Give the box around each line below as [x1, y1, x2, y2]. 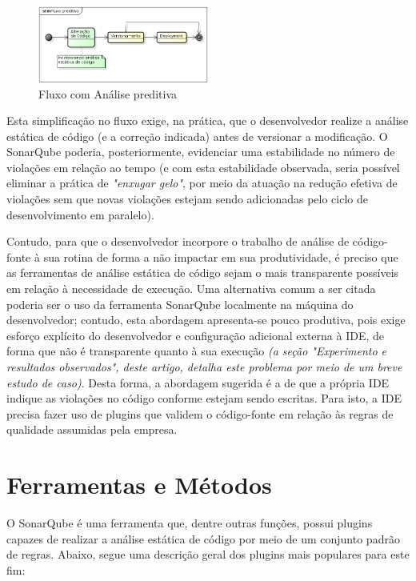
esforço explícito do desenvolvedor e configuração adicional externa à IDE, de [6, 327, 385, 343]
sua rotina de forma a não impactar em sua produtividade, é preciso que [43, 248, 398, 265]
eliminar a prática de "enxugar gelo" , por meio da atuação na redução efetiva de [6, 174, 398, 191]
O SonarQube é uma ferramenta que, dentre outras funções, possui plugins [6, 515, 373, 531]
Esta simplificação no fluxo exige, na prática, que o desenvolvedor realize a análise [6, 112, 409, 129]
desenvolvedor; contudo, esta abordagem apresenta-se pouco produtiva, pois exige [6, 311, 406, 328]
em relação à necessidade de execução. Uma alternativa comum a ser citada [6, 280, 376, 297]
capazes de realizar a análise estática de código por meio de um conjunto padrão [6, 530, 400, 547]
